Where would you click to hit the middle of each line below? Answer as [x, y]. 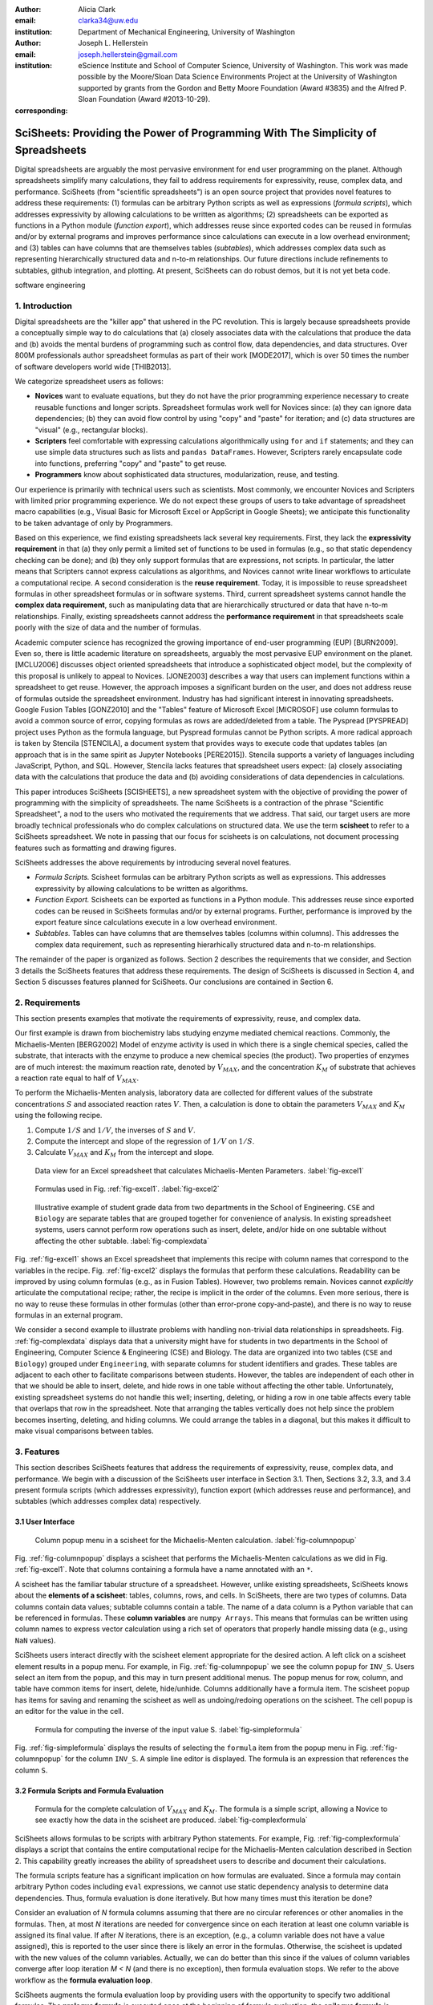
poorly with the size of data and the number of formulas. [108, 628]
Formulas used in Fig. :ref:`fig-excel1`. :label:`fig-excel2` [127, 1189]
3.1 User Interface [45, 1522]
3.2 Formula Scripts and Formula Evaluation [89, 1790]
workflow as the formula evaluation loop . [83, 1980]
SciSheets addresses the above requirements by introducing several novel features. [153, 863]
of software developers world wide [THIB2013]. [93, 367]
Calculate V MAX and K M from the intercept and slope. [124, 1153]
